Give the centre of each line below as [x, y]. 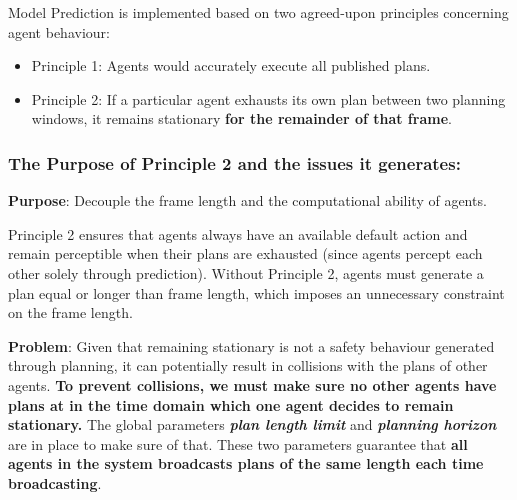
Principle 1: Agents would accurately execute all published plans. [231, 65]
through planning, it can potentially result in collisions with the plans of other [248, 365]
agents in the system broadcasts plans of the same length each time [246, 463]
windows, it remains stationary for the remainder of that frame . [241, 118]
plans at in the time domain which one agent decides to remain [231, 404]
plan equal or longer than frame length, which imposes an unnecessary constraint [256, 292]
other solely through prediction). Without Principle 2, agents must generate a [246, 272]
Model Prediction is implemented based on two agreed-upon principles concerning [258, 12]
